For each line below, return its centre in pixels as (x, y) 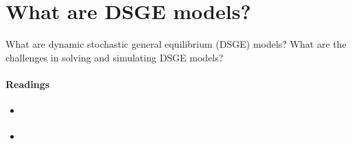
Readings (28, 84)
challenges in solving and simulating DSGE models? (115, 57)
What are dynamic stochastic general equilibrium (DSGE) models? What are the (176, 44)
